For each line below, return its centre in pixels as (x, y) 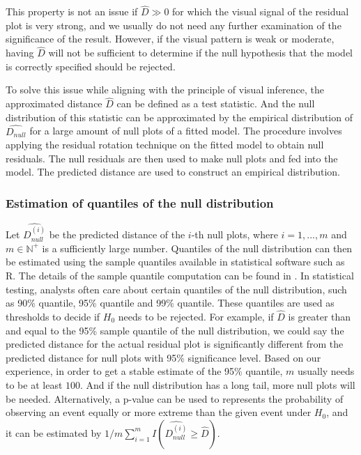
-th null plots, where (235, 234)
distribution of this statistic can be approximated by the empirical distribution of (179, 117)
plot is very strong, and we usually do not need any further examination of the (174, 25)
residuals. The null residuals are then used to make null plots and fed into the (172, 158)
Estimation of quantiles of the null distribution (140, 202)
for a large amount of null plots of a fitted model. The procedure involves (186, 131)
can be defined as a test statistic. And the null (216, 103)
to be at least (34, 385)
